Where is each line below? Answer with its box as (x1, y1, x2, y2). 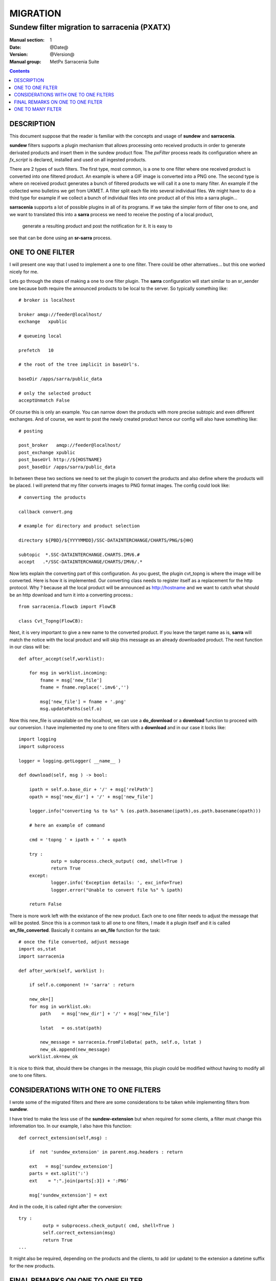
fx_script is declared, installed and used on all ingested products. (9, 156, 147, 162)
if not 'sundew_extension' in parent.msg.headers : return (29, 1149, 183, 1155)
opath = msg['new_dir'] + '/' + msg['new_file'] (29, 794, 153, 799)
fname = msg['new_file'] (40, 677, 102, 683)
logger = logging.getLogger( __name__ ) (18, 758, 121, 763)
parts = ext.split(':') (29, 1171, 89, 1176)
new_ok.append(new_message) (40, 1046, 110, 1052)
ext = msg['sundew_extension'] (29, 1164, 113, 1169)
